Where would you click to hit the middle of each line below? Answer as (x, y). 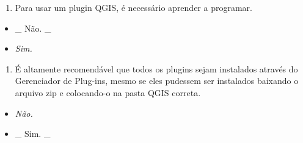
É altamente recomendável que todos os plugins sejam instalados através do (156, 68)
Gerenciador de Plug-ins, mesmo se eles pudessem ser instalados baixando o (157, 81)
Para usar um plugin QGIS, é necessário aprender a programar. (133, 7)
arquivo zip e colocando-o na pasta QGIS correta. (108, 92)
